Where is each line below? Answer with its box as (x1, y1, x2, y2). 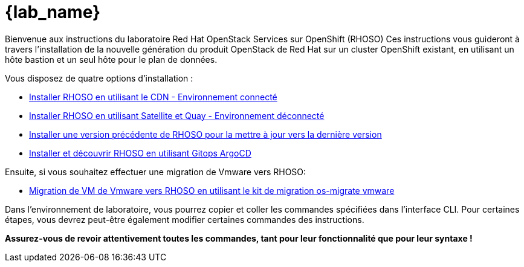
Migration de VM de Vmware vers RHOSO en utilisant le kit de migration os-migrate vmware (29, 185, 395, 196)
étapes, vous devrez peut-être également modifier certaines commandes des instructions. (5, 214, 364, 225)
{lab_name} (5, 2, 101, 22)
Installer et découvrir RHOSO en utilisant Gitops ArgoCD (29, 147, 251, 158)
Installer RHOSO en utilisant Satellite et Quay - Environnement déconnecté (29, 110, 325, 121)
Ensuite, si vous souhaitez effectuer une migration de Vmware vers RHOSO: (5, 166, 306, 177)
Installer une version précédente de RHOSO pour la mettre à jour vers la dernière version (29, 129, 382, 140)
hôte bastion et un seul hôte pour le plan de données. (5, 54, 218, 65)
